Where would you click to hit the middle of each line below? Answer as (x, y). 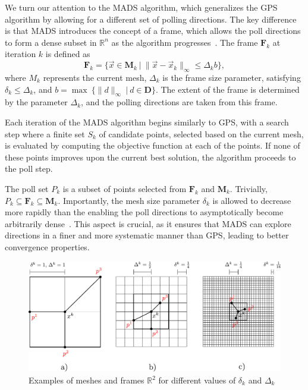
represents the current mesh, (95, 77)
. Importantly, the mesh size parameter (129, 200)
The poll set (27, 188)
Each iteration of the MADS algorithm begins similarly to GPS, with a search (147, 122)
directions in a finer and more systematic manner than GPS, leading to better (147, 235)
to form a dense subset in (51, 42)
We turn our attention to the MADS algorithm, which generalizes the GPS (141, 7)
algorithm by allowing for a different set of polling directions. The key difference (151, 19)
